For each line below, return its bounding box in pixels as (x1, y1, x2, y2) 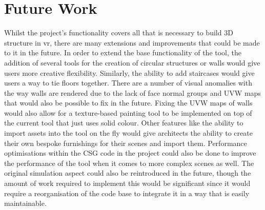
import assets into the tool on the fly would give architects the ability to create (4, 128, 253, 138)
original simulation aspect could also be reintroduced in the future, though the (4, 167, 251, 178)
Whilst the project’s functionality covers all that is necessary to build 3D (4, 27, 233, 38)
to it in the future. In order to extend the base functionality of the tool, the (4, 47, 242, 58)
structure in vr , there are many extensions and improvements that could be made (4, 37, 260, 48)
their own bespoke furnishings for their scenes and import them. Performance (4, 137, 247, 148)
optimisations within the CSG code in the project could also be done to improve (4, 148, 256, 158)
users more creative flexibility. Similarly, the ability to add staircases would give (4, 67, 255, 78)
